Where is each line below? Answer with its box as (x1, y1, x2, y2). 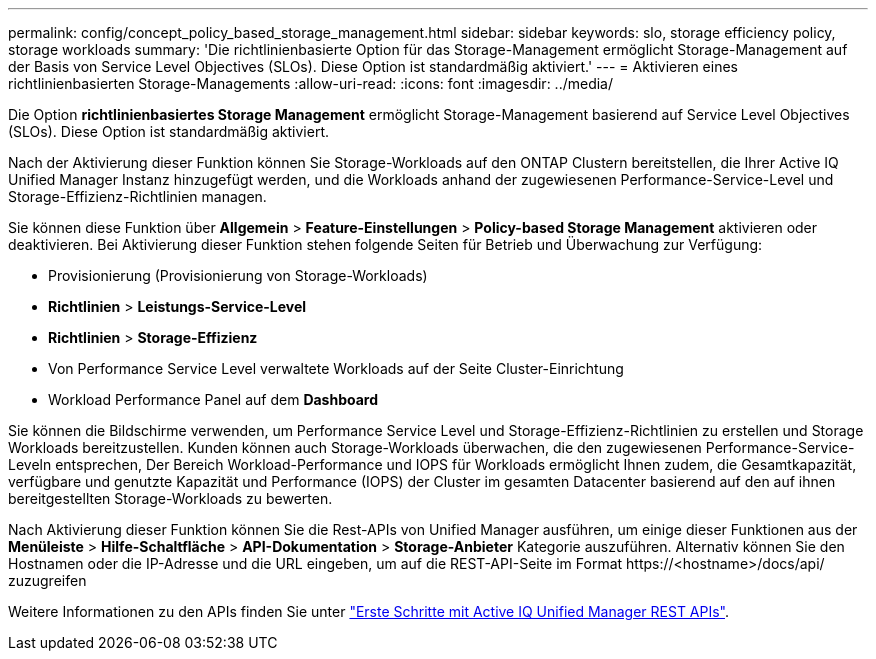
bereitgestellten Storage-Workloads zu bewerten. (8, 490, 333, 507)
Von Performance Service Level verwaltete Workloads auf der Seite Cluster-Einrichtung (48, 360, 624, 377)
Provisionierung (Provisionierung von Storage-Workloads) (48, 267, 428, 284)
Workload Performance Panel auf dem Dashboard (48, 391, 379, 408)
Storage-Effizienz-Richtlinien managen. (8, 188, 267, 205)
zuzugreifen (8, 572, 87, 589)
